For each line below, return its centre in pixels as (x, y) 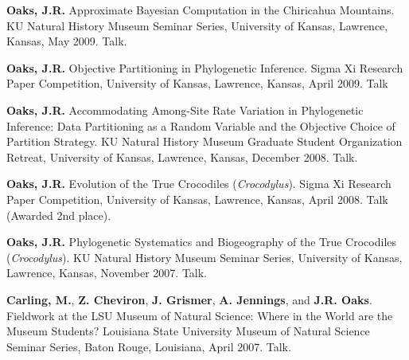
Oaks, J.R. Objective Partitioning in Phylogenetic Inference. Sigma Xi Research (205, 67)
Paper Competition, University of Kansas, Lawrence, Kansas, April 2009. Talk (197, 83)
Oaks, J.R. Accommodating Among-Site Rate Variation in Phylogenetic (185, 110)
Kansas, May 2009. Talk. (67, 41)
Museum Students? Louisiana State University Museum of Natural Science (188, 331)
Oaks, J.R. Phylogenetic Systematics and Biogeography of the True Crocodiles (202, 242)
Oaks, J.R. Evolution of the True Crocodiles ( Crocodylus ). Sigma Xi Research (199, 184)
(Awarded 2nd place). (59, 215)
